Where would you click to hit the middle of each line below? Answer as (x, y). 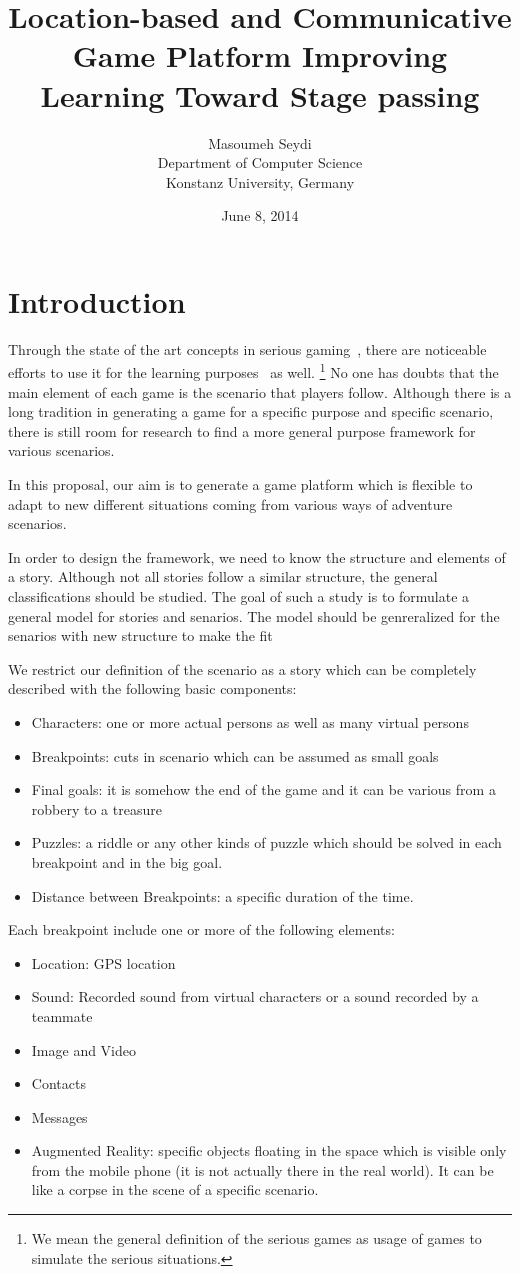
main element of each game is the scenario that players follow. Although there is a (260, 391)
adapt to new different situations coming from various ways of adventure (230, 503)
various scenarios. (61, 450)
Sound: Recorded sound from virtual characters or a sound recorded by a (255, 996)
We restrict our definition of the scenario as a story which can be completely (242, 668)
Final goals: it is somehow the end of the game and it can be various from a (263, 789)
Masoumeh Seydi (260, 142)
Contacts (58, 1083)
